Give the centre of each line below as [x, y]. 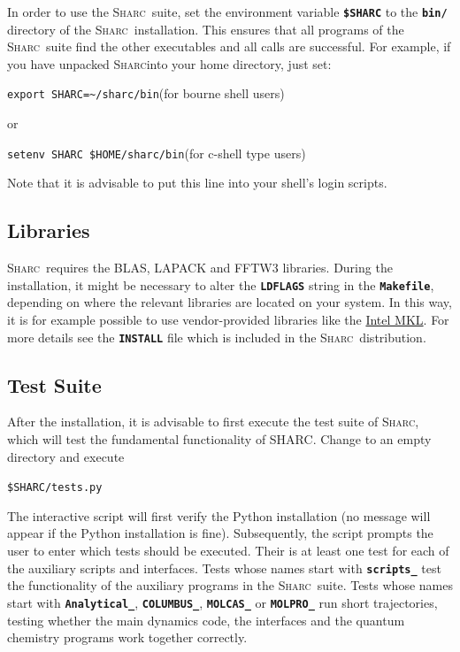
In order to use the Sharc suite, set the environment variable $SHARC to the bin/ [227, 12]
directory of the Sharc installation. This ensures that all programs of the [206, 29]
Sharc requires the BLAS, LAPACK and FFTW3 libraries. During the [200, 268]
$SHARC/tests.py [55, 488]
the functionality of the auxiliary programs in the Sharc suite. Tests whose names [230, 585]
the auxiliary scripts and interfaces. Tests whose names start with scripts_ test [224, 568]
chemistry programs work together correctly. [127, 637]
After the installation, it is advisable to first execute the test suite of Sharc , [213, 422]
